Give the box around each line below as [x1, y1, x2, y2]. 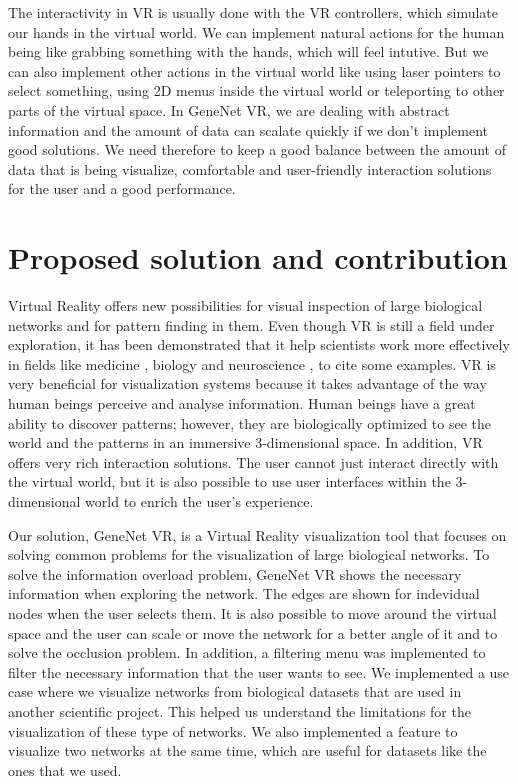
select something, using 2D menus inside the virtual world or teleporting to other [8, 80, 505, 101]
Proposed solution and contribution [8, 237, 508, 278]
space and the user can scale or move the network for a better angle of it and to [8, 622, 498, 643]
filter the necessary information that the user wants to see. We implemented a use [8, 661, 510, 682]
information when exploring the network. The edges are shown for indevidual [8, 583, 480, 604]
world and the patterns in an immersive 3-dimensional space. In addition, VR [8, 432, 483, 453]
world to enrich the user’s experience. [85, 491, 314, 511]
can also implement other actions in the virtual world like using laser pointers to [8, 60, 501, 81]
